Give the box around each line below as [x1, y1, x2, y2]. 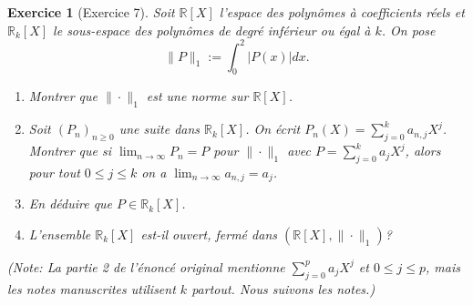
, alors [405, 141, 441, 160]
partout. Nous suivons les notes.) [191, 279, 375, 298]
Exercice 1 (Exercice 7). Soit [7, 3, 175, 21]
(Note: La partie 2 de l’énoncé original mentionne [7, 257, 285, 276]
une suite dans [118, 119, 201, 138]
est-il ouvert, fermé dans [140, 224, 277, 243]
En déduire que [28, 194, 113, 213]
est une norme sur [146, 86, 249, 106]
